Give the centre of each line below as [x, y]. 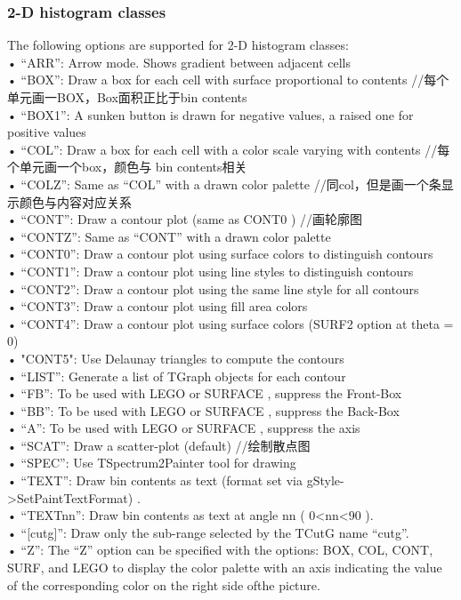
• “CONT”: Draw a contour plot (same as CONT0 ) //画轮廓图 [185, 219]
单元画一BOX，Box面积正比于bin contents [127, 97]
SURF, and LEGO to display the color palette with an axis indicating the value [225, 568]
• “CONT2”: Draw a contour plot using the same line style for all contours [213, 288]
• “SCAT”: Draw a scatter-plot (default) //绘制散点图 [159, 445]
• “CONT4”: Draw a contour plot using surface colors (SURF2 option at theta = [230, 323]
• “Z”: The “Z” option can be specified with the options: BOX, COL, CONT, [220, 550]
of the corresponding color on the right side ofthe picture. [164, 584]
